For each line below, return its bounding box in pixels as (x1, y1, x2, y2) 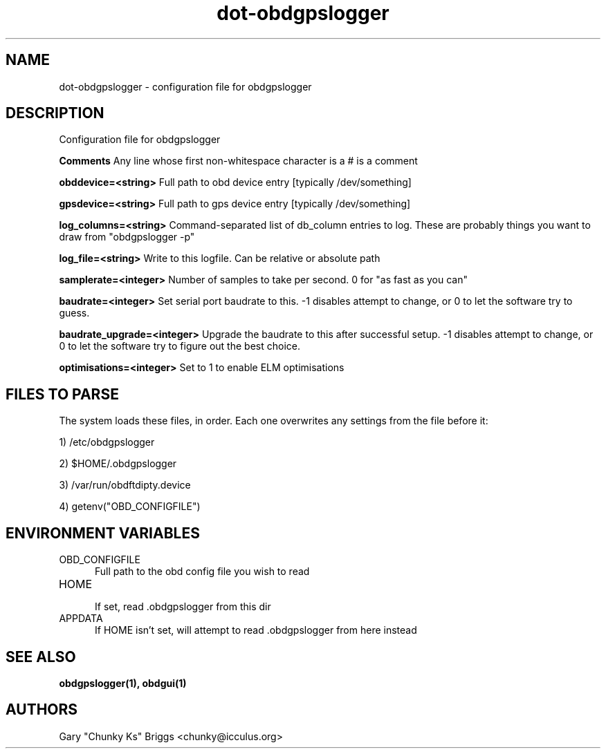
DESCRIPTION (6, 104, 104, 122)
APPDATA (59, 612, 103, 625)
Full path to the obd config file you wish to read (95, 565, 310, 578)
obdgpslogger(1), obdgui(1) (59, 677, 187, 689)
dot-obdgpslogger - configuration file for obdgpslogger (59, 80, 312, 93)
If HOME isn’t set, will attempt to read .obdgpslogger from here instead (95, 624, 417, 637)
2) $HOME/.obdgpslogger (59, 458, 177, 470)
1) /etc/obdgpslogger (59, 436, 155, 449)
